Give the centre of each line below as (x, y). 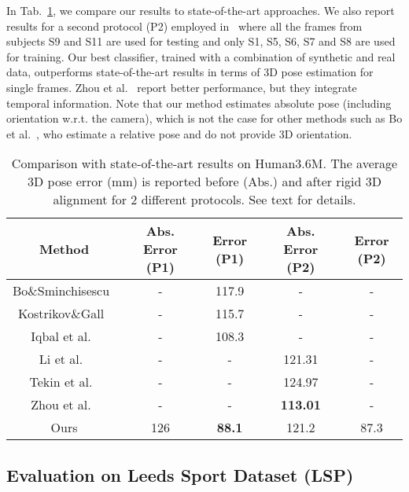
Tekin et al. (61, 382)
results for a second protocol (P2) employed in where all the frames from (184, 26)
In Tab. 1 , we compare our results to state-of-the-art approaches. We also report (201, 10)
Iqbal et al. (61, 336)
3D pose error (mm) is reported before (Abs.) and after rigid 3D (204, 182)
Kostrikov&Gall (61, 314)
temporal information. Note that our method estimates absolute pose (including (199, 103)
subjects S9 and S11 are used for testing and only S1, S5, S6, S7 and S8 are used (201, 41)
